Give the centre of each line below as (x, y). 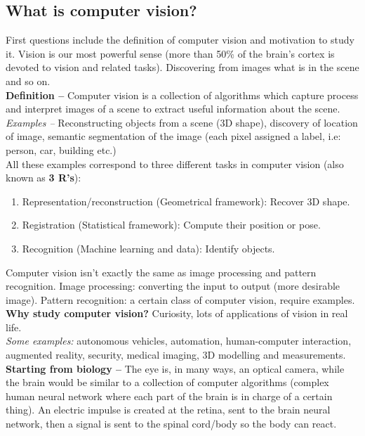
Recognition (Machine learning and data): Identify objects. (148, 248)
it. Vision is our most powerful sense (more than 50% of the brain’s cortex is (170, 53)
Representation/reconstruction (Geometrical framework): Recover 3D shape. (186, 201)
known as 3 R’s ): (44, 178)
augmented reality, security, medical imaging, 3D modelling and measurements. (176, 355)
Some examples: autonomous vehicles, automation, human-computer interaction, (179, 341)
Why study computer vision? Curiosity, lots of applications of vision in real (177, 313)
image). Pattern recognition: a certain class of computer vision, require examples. (180, 299)
